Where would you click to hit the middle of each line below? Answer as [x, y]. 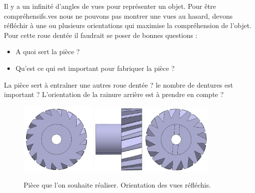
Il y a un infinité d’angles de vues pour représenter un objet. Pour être [110, 6]
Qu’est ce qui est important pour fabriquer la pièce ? [95, 68]
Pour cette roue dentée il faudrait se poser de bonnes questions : [101, 35]
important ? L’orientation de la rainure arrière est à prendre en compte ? [114, 94]
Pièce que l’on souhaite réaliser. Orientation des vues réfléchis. [117, 185]
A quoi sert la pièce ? [48, 51]
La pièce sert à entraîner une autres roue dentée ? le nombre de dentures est [119, 84]
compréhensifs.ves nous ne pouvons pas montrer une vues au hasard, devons [118, 16]
